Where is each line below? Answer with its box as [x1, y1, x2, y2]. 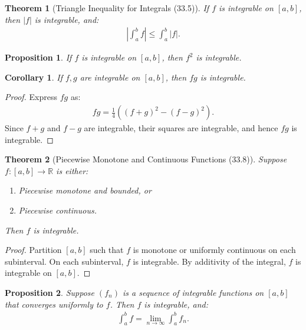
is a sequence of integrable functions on [122, 286, 264, 298]
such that [90, 244, 124, 256]
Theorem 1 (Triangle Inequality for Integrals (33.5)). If [5, 2, 209, 14]
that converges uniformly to [5, 298, 103, 310]
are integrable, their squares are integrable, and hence [84, 122, 278, 134]
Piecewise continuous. [18, 204, 97, 216]
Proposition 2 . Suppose [5, 286, 94, 298]
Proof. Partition [5, 244, 62, 256]
